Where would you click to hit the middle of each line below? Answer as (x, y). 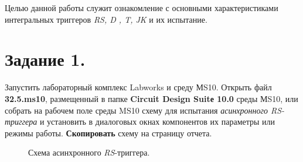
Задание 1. (45, 59)
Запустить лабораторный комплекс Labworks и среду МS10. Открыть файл (138, 87)
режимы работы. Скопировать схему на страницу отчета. (108, 133)
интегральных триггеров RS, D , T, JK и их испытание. (106, 19)
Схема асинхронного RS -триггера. (89, 152)
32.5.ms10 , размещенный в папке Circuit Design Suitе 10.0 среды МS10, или (151, 98)
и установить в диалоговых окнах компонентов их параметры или (157, 122)
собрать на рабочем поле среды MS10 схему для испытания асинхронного (136, 110)
